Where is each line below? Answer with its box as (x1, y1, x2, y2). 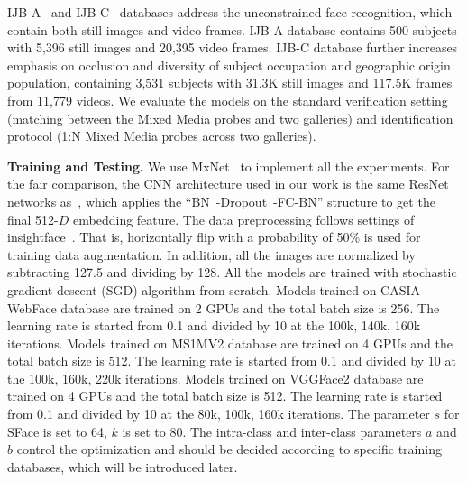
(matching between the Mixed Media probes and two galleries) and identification (7, 108, 453, 127)
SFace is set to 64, (7, 422, 107, 440)
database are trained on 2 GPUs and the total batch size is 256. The (60, 298, 440, 317)
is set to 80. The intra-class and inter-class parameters (122, 422, 422, 440)
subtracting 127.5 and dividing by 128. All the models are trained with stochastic (7, 263, 457, 282)
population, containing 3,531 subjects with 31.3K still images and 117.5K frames (7, 73, 453, 92)
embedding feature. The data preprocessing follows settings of (73, 209, 415, 228)
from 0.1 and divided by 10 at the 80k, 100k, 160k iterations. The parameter (7, 404, 430, 423)
